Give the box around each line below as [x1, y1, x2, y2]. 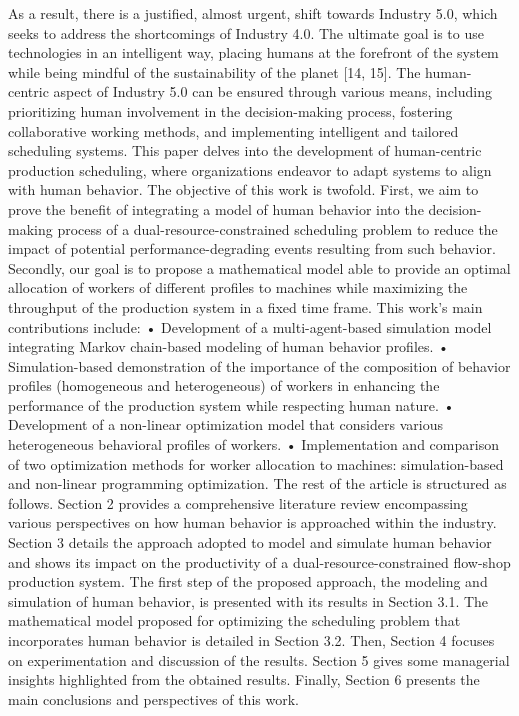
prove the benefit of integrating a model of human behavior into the [8, 198, 424, 219]
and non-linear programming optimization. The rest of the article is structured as [8, 473, 507, 494]
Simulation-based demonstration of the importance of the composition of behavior [8, 355, 511, 376]
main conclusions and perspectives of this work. [8, 688, 299, 709]
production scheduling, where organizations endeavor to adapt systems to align [8, 159, 492, 180]
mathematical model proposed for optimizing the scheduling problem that [8, 610, 461, 631]
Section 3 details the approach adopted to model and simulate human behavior [8, 532, 492, 553]
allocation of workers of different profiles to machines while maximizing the [8, 277, 468, 298]
